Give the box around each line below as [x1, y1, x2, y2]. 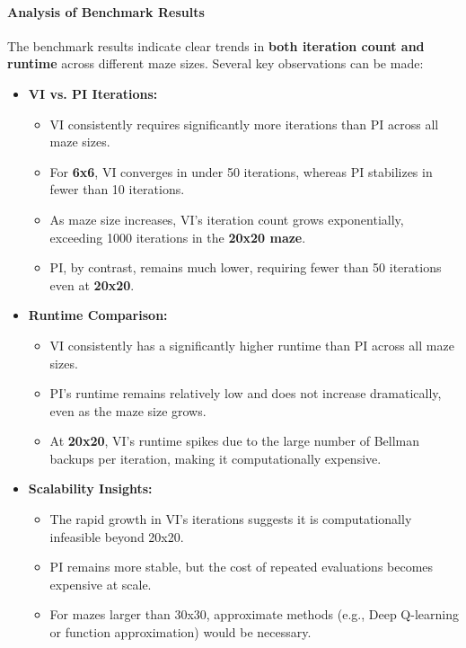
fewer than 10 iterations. [49, 180, 185, 199]
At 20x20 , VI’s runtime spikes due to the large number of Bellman [49, 431, 420, 450]
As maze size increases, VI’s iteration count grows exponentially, [49, 209, 404, 228]
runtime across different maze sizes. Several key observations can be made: [7, 54, 424, 73]
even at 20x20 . [49, 275, 135, 294]
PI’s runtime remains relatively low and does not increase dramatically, [49, 384, 442, 403]
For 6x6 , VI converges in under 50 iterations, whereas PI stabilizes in [49, 162, 433, 181]
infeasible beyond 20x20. [49, 527, 184, 546]
